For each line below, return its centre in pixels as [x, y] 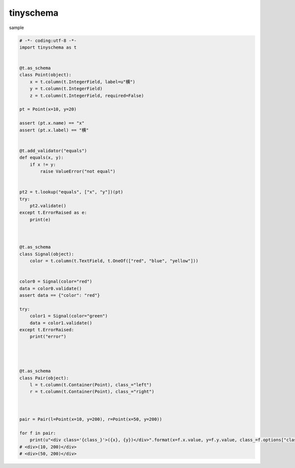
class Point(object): [45, 75]
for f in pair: [38, 433]
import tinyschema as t [48, 47]
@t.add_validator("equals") [53, 151]
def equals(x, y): [42, 158]
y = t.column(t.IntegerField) [66, 89]
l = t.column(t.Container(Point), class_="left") [91, 385]
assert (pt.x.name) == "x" [52, 123]
